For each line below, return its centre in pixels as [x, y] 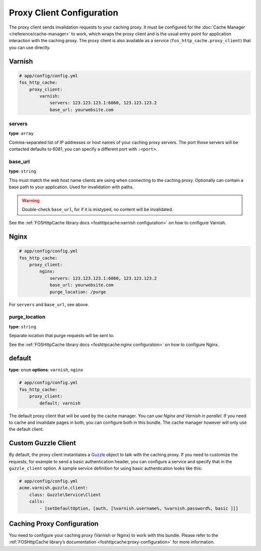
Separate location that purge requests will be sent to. [62, 336]
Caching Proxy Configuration [54, 524]
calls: [37, 502]
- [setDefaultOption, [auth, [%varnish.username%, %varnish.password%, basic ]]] [139, 508]
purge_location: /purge [78, 292]
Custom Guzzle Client [43, 443]
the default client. [26, 429]
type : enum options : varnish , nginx [46, 370]
